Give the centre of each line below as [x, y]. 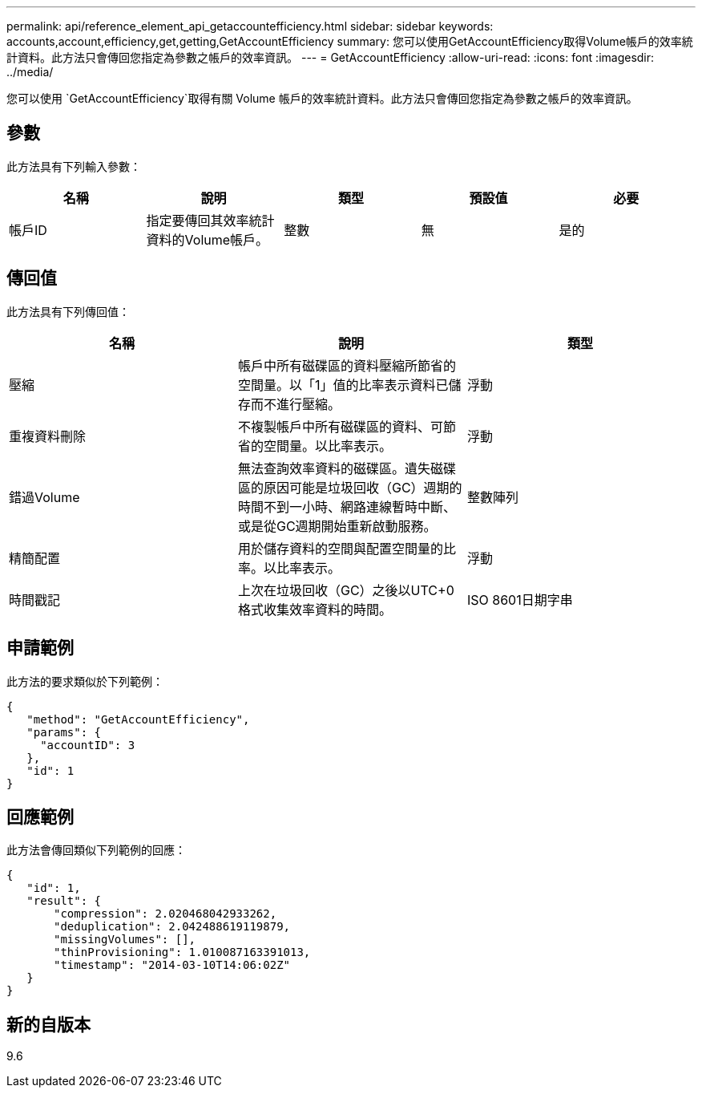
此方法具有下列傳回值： [68, 311]
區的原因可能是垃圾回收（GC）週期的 [350, 487]
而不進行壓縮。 [295, 404]
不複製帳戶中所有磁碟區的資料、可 [340, 426]
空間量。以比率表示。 [327, 446]
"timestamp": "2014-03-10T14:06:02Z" [172, 965]
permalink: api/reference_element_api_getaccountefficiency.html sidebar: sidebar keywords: [250, 26]
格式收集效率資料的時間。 [315, 609]
